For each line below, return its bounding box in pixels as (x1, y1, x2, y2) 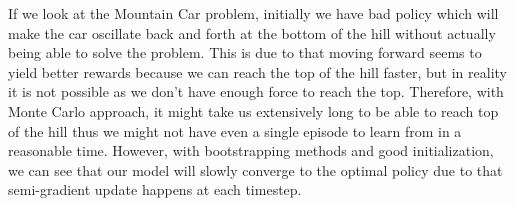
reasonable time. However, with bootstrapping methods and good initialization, (8, 140, 494, 161)
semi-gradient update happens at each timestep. (8, 179, 302, 200)
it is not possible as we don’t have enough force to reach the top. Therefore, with (8, 81, 504, 102)
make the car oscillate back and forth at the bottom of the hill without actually (8, 22, 496, 43)
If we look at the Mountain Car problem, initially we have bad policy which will (8, 3, 499, 23)
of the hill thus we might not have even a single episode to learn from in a (8, 120, 462, 141)
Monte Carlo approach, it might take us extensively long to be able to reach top (8, 100, 499, 121)
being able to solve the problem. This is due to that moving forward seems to (8, 42, 482, 63)
